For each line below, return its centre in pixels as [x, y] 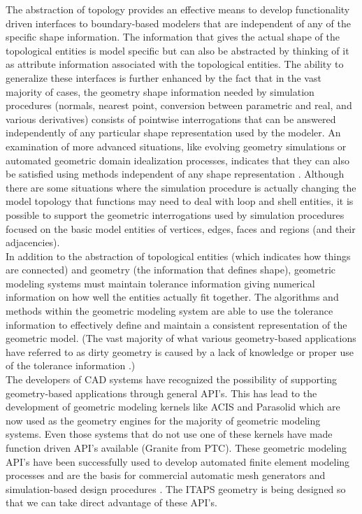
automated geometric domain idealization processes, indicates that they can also [178, 160]
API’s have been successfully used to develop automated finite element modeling [178, 461]
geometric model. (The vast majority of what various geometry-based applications [181, 338]
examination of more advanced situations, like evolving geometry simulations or [176, 146]
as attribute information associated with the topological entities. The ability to [175, 64]
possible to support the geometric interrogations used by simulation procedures [175, 214]
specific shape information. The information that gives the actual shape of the [173, 37]
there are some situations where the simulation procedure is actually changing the [181, 187]
